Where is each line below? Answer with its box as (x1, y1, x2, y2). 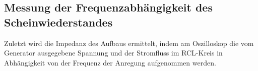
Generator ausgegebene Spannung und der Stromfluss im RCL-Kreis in (4, 47, 223, 58)
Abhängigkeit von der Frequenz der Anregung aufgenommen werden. (4, 57, 216, 67)
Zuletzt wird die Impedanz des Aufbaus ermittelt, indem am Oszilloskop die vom (4, 37, 254, 48)
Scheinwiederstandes (4, 14, 113, 29)
